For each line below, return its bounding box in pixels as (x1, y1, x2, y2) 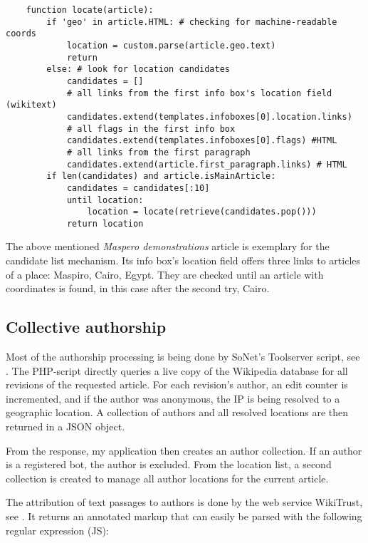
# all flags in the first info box (66, 123, 236, 134)
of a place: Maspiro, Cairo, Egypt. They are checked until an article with (6, 267, 324, 281)
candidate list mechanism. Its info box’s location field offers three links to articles (6, 253, 361, 268)
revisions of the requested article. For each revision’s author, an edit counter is (6, 377, 348, 392)
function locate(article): (26, 5, 154, 15)
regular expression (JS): (6, 522, 109, 537)
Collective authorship (6, 316, 167, 338)
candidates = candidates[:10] (66, 182, 210, 193)
